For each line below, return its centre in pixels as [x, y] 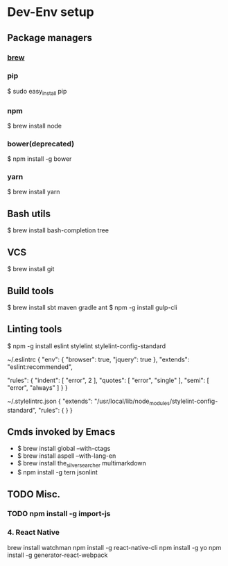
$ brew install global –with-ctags [64, 449]
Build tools [30, 291]
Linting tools [35, 329]
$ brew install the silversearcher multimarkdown [82, 464]
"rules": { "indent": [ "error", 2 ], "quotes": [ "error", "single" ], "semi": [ [108, 380]
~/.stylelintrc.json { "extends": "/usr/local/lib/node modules [89, 402]
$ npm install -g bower [40, 159]
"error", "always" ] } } [37, 387]
